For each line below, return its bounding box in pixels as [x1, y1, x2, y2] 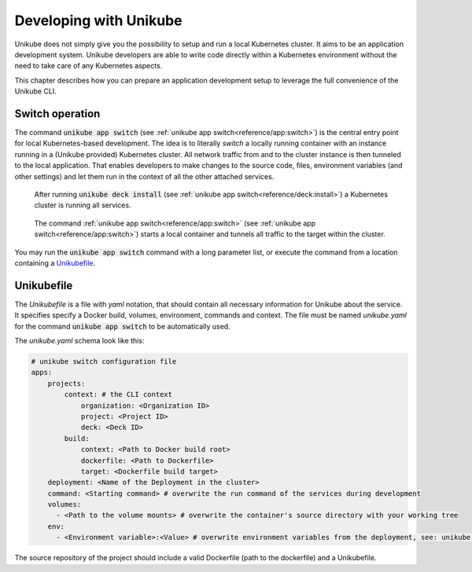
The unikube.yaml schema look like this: [14, 336, 145, 345]
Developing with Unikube [14, 12, 183, 29]
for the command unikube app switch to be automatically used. [14, 321, 231, 331]
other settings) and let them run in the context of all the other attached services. [14, 171, 275, 181]
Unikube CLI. [14, 86, 57, 96]
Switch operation [14, 107, 101, 120]
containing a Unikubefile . [14, 258, 96, 267]
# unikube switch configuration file [31, 357, 177, 365]
